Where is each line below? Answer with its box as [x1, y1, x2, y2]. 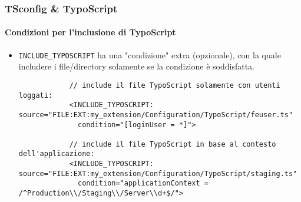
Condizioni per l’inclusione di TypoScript [5, 26, 176, 38]
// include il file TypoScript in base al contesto [69, 140, 276, 148]
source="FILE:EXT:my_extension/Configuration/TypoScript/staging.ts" [18, 169, 297, 178]
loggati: [18, 91, 53, 100]
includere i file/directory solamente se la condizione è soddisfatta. [18, 60, 254, 72]
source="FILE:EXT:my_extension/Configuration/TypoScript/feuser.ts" [18, 110, 293, 119]
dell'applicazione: [18, 150, 95, 158]
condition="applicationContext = [78, 179, 209, 188]
